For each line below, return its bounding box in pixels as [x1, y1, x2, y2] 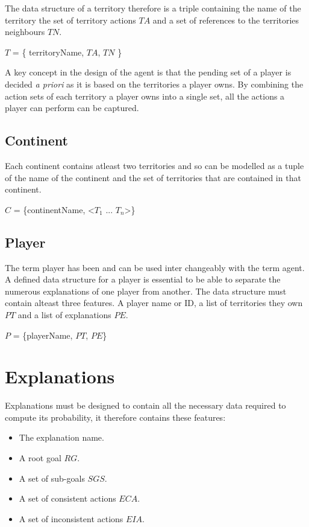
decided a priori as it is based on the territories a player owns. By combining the [5, 77, 304, 90]
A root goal [19, 452, 61, 464]
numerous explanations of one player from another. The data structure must [5, 284, 287, 297]
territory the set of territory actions [5, 13, 136, 26]
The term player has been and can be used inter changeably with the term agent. [5, 261, 305, 273]
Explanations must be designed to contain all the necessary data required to [5, 399, 286, 412]
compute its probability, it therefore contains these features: [5, 410, 226, 423]
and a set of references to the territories [152, 13, 299, 26]
